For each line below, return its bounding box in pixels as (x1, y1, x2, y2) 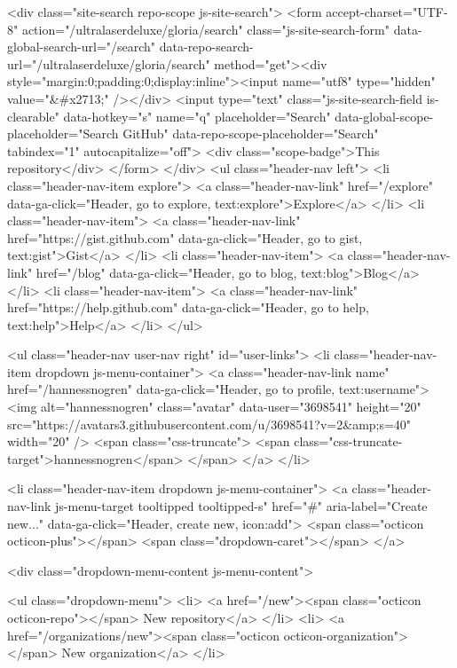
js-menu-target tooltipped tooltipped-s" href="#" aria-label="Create (55, 497, 428, 515)
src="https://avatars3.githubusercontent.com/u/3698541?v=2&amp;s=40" (7, 414, 412, 433)
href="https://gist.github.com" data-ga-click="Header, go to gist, (7, 228, 363, 247)
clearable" (7, 106, 59, 125)
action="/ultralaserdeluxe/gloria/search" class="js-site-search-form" (21, 20, 390, 38)
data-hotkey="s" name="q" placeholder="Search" (63, 106, 331, 125)
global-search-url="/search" (7, 37, 156, 56)
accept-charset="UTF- (326, 3, 448, 20)
